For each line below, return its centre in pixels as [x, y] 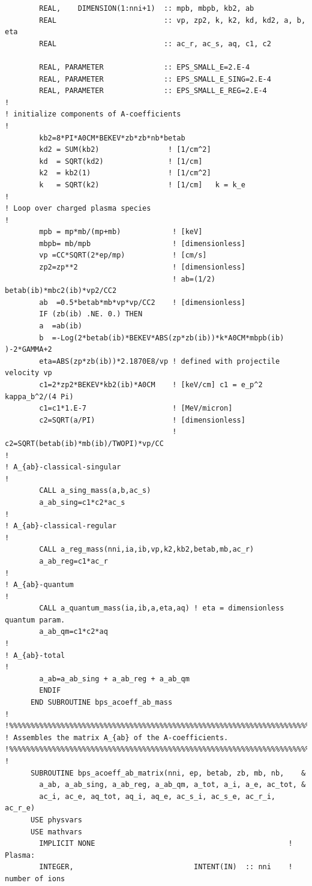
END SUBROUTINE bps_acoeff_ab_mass [101, 703]
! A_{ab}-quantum [39, 585]
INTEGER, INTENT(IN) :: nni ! [166, 867]
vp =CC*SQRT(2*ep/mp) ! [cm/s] [123, 255]
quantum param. [35, 620]
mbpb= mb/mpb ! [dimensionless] [142, 243]
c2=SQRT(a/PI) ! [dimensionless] [142, 420]
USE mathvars [56, 832]
